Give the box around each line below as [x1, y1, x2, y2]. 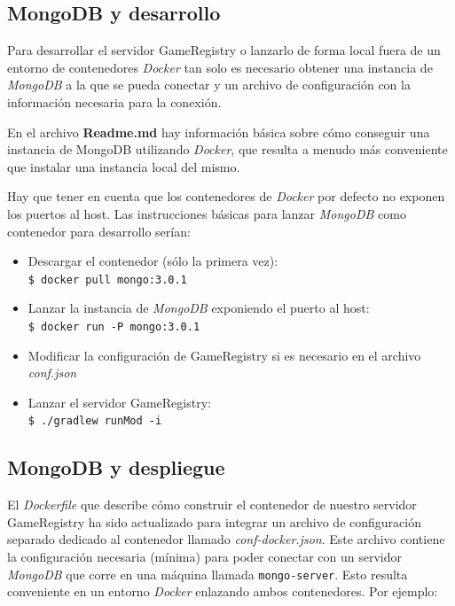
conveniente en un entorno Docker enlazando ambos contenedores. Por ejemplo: [7, 582, 438, 601]
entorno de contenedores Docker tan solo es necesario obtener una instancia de [7, 58, 433, 76]
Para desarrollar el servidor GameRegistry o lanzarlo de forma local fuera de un [7, 41, 441, 59]
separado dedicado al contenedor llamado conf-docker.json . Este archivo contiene [7, 530, 445, 548]
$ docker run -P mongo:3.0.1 [27, 320, 200, 333]
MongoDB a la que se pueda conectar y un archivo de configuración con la [7, 75, 411, 94]
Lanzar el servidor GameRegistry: [27, 392, 211, 411]
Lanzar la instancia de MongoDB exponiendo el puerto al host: [27, 299, 370, 317]
